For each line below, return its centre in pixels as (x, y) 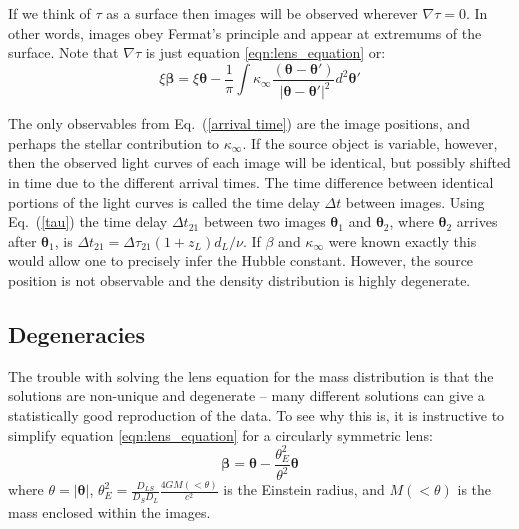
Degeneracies (76, 333)
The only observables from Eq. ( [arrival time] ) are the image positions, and (239, 123)
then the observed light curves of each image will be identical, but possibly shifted (259, 162)
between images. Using (415, 201)
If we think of (49, 13)
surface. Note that (63, 52)
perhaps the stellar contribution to (114, 142)
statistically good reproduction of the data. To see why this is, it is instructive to (256, 414)
